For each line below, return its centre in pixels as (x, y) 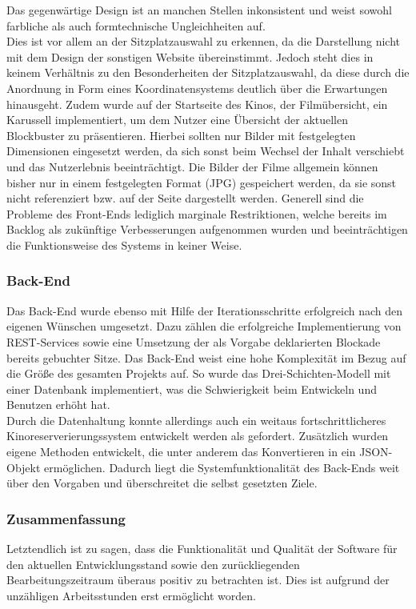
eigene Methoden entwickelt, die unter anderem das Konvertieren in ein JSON (198, 452)
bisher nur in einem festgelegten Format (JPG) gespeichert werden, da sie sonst (202, 182)
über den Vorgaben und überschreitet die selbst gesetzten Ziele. (162, 483)
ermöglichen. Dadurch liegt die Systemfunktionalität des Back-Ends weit (222, 467)
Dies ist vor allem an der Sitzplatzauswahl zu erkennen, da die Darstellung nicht (204, 41)
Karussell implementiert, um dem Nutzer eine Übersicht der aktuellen (178, 120)
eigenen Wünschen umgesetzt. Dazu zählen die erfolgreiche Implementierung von (204, 326)
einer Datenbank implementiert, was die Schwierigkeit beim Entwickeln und (192, 389)
